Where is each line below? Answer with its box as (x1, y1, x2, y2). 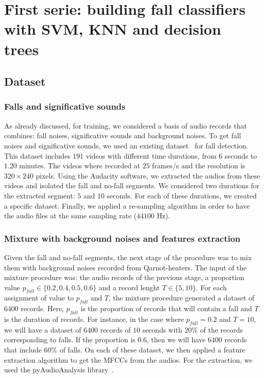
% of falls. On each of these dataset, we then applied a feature (51, 344, 246, 355)
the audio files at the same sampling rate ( (4, 210, 137, 221)
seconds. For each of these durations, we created (107, 190, 257, 200)
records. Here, (20, 303, 64, 314)
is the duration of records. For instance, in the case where (4, 314, 184, 324)
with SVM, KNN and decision (4, 18, 221, 39)
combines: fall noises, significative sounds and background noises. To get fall (4, 130, 241, 141)
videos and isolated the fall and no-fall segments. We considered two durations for (4, 180, 260, 191)
